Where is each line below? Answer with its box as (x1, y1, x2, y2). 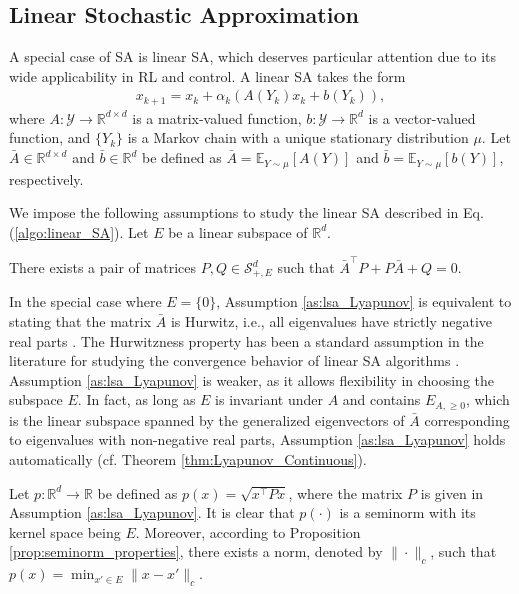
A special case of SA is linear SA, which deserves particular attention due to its (9, 46, 497, 67)
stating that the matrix (9, 311, 152, 332)
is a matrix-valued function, (132, 107, 302, 128)
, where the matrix (288, 482, 403, 503)
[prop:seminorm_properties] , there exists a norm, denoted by (9, 541, 383, 562)
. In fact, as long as (77, 389, 196, 410)
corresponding (424, 409, 510, 430)
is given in (420, 482, 484, 503)
